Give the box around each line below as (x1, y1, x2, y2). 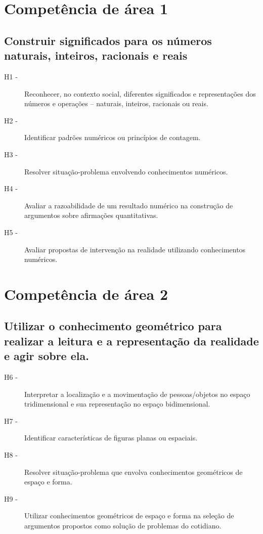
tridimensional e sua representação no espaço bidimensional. (24, 398, 210, 409)
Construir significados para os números (4, 32, 212, 48)
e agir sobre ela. (4, 348, 89, 364)
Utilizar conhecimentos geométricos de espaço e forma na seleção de (24, 510, 234, 521)
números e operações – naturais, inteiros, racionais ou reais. (24, 98, 208, 109)
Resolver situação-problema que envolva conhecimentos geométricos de (24, 466, 243, 477)
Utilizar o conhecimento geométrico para (4, 318, 222, 334)
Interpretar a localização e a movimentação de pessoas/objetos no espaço (24, 388, 250, 399)
